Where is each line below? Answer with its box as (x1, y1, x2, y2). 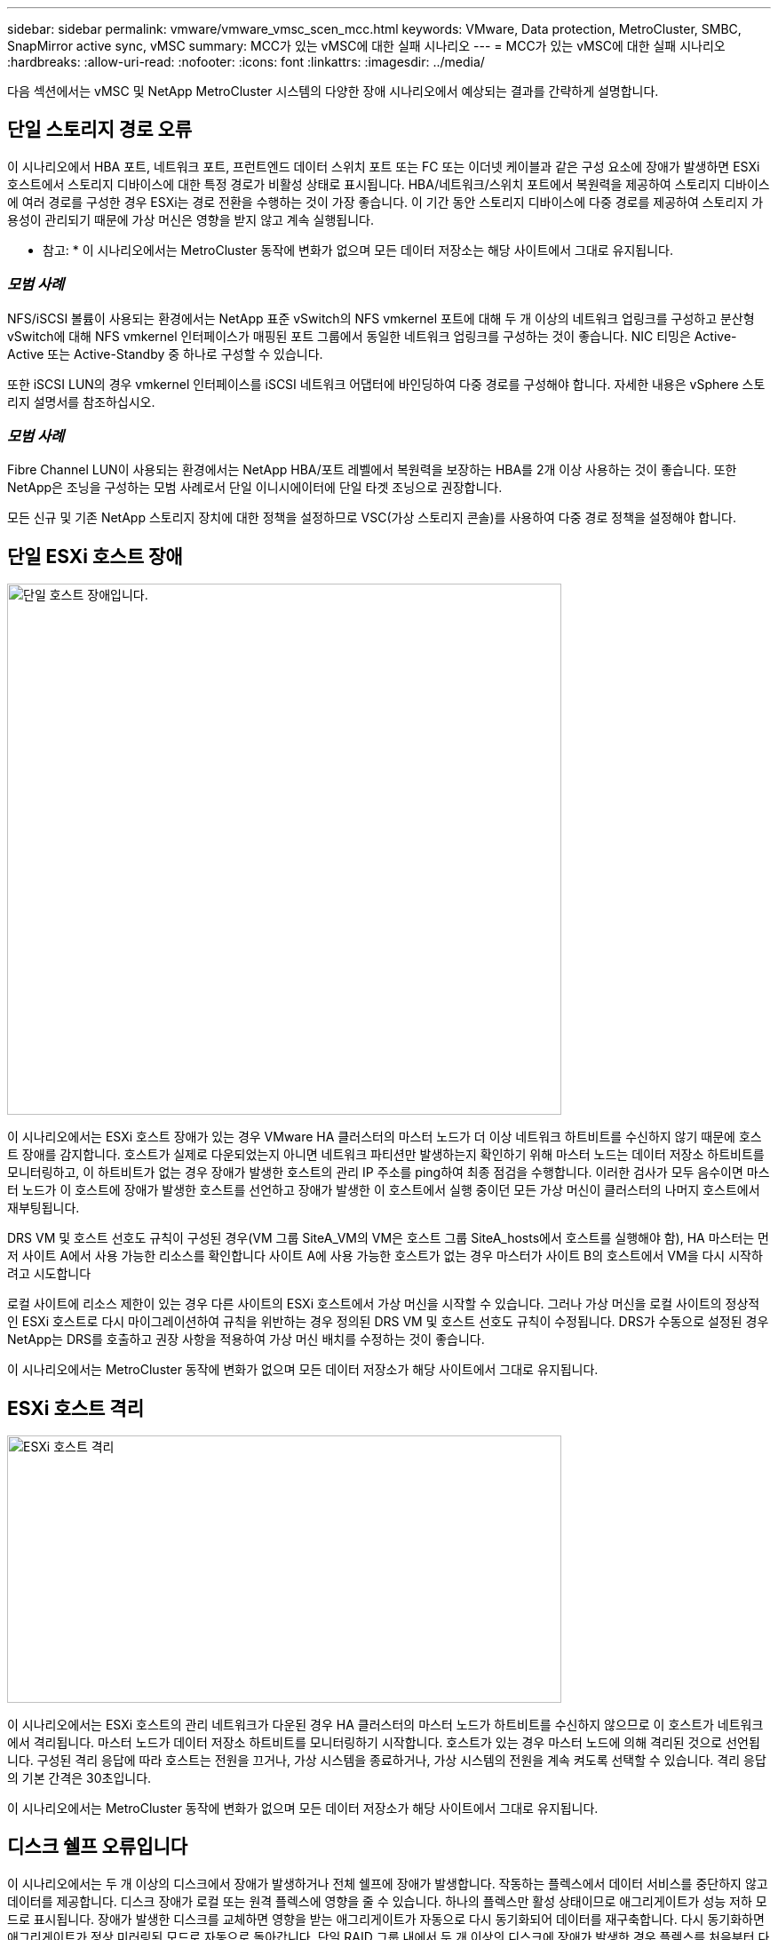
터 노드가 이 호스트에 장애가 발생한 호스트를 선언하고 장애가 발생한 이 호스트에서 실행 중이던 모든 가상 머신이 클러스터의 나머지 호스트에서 (7, 1182, 760, 1198)
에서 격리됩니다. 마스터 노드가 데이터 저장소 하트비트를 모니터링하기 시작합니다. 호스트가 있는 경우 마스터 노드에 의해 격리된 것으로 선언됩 (7, 1735, 760, 1751)
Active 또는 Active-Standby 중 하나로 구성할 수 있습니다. (7, 346, 323, 362)
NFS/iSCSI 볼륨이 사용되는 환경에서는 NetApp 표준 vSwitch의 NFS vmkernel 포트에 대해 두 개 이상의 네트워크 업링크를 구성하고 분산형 (7, 310, 755, 326)
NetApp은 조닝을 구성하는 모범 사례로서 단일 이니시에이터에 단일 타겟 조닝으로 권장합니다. (7, 480, 503, 496)
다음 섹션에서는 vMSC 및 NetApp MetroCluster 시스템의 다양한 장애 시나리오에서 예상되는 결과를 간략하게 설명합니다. (7, 83, 659, 99)
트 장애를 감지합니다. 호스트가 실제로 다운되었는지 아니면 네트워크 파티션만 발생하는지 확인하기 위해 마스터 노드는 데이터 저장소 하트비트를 (7, 1147, 765, 1163)
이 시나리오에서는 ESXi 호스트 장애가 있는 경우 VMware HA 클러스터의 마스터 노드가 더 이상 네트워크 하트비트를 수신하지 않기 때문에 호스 (7, 1129, 762, 1145)
